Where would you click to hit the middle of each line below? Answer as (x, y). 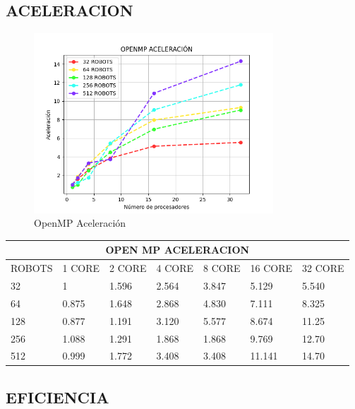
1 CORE (81, 268)
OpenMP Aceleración (80, 223)
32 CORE (323, 268)
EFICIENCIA (58, 397)
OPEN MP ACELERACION (177, 250)
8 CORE (222, 268)
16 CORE (271, 268)
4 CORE (175, 268)
